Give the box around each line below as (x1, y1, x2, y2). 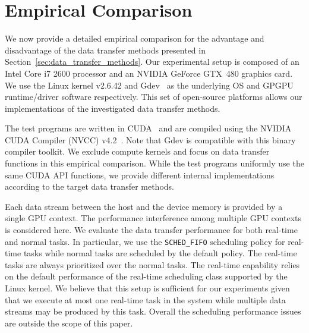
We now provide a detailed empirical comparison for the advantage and (5, 32, 264, 45)
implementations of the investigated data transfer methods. (5, 102, 220, 114)
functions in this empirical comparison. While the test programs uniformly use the (5, 157, 304, 169)
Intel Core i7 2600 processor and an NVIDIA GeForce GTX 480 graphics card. (5, 67, 293, 79)
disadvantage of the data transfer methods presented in (5, 43, 206, 56)
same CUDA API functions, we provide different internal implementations (5, 168, 275, 181)
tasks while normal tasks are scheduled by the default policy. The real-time (23, 247, 297, 259)
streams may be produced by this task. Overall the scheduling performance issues (5, 305, 301, 318)
